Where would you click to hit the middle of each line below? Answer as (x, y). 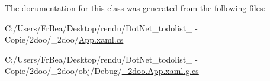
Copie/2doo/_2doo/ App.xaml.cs (64, 39)
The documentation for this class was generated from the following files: (135, 8)
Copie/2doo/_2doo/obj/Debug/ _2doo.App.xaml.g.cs (102, 71)
